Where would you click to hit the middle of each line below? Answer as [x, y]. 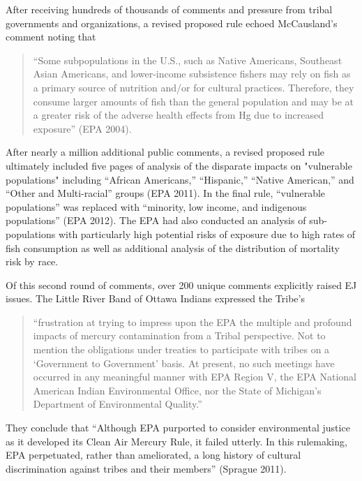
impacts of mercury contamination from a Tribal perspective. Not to [179, 335]
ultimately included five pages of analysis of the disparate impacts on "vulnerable [179, 165]
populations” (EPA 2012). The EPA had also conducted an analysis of [156, 220]
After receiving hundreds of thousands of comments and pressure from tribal [169, 9]
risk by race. [32, 261]
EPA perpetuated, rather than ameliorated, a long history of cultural [153, 455]
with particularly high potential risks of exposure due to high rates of [207, 234]
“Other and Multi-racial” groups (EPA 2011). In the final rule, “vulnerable [166, 193]
